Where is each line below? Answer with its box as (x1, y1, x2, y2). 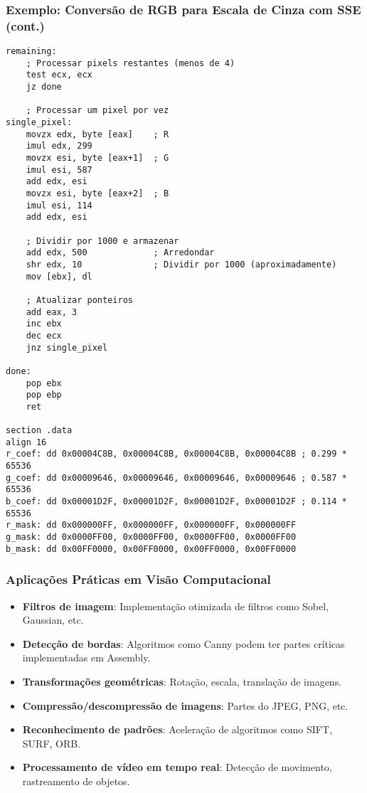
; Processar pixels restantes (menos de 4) (26, 58, 235, 68)
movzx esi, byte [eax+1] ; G (26, 153, 169, 164)
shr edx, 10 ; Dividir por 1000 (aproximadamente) (26, 259, 337, 270)
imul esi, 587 (26, 164, 92, 175)
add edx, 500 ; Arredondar (26, 248, 215, 258)
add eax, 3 (26, 307, 78, 317)
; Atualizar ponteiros (26, 294, 133, 305)
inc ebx (26, 319, 62, 329)
